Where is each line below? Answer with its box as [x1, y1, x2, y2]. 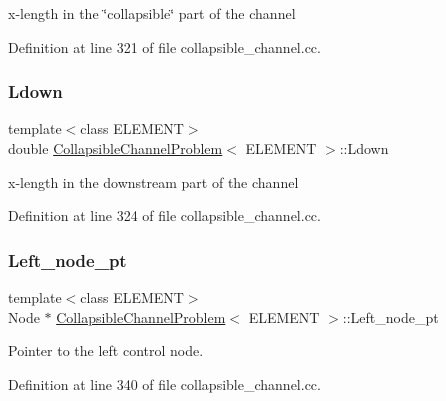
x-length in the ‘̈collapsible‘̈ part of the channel [8, 3, 296, 23]
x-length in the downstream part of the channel [8, 171, 299, 192]
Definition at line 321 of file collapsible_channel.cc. [8, 36, 321, 57]
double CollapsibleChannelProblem [8, 138, 223, 158]
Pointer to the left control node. [8, 340, 204, 361]
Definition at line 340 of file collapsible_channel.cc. [8, 373, 321, 394]
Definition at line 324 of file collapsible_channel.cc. [8, 205, 321, 226]
